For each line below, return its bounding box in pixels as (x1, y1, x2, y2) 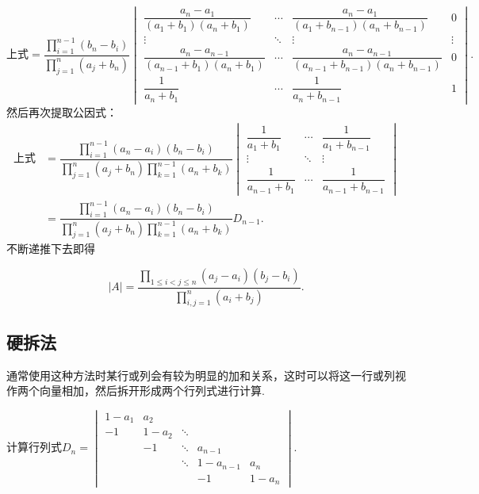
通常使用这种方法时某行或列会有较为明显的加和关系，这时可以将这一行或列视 (6, 366, 406, 383)
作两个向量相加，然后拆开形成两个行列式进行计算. (6, 382, 265, 399)
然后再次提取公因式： (6, 103, 117, 120)
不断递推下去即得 (6, 240, 95, 257)
